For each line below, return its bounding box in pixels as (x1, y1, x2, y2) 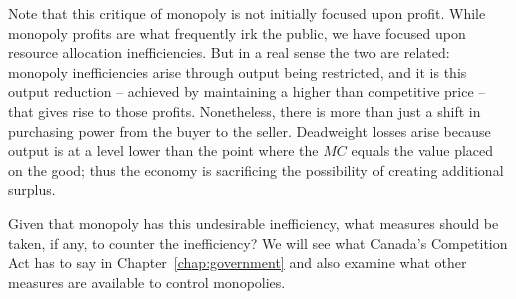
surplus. (8, 179, 56, 200)
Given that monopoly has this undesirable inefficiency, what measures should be (8, 212, 499, 233)
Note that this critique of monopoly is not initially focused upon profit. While (8, 3, 486, 23)
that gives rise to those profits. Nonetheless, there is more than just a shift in (8, 100, 481, 121)
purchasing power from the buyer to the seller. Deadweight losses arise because (8, 120, 491, 141)
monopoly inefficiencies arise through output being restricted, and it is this (8, 61, 467, 82)
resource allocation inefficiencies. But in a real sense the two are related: (8, 42, 450, 63)
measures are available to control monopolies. (8, 271, 286, 292)
